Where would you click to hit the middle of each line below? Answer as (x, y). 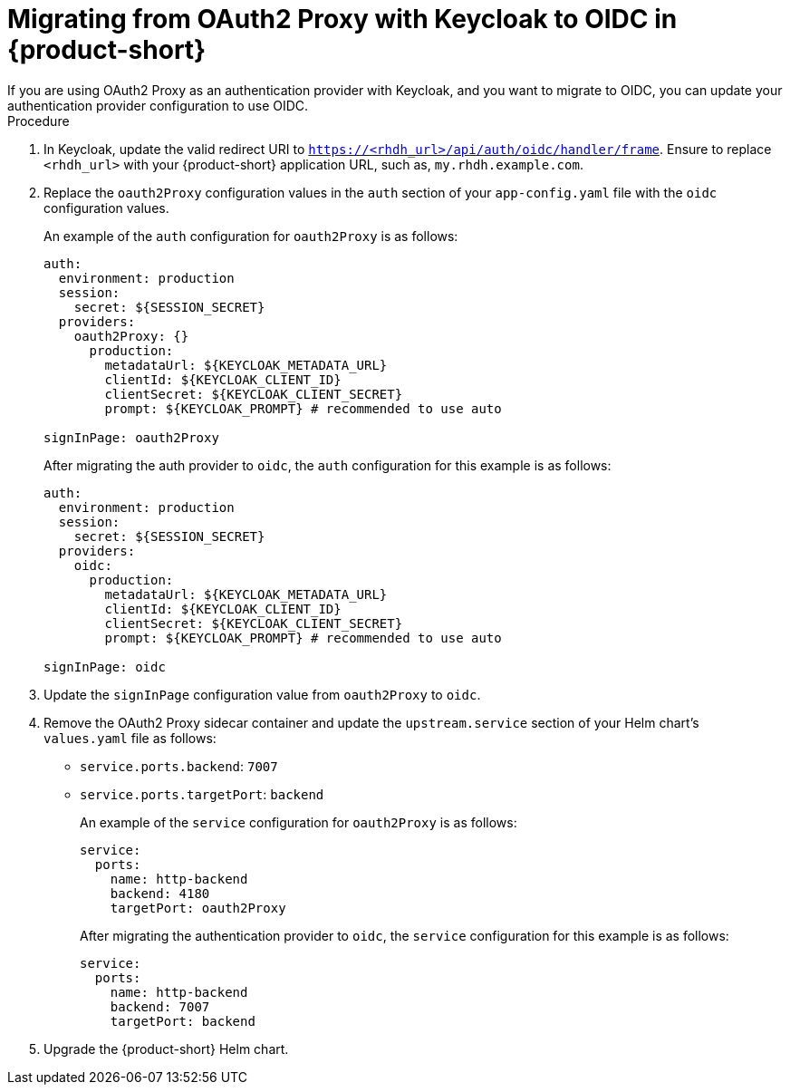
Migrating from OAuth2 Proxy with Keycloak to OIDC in (342, 19)
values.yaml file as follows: (130, 738)
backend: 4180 (160, 893)
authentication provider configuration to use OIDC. (158, 105)
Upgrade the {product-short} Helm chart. (166, 1049)
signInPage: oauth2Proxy (131, 437)
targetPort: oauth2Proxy (198, 908)
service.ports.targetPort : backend (202, 794)
